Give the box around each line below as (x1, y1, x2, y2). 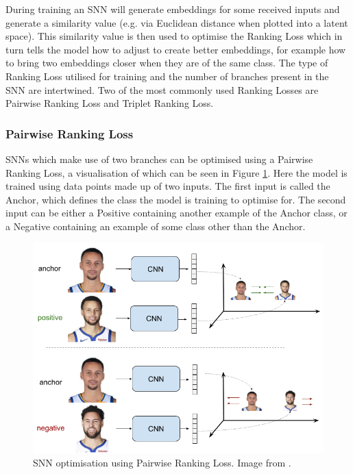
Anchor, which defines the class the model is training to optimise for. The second (5, 192, 346, 206)
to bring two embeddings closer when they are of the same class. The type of (5, 55, 328, 70)
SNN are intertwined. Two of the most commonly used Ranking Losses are (5, 82, 319, 97)
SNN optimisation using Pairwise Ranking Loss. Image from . (33, 455, 291, 469)
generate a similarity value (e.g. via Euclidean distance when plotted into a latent (5, 15, 348, 29)
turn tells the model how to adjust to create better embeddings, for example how (5, 42, 346, 56)
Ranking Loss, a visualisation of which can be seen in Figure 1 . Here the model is (5, 165, 348, 179)
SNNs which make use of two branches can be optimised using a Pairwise (5, 151, 313, 166)
